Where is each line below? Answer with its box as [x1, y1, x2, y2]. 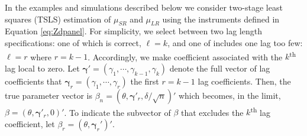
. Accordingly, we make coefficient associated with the [88, 50, 283, 63]
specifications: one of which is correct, [5, 36, 141, 48]
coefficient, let [5, 118, 55, 130]
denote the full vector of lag [169, 61, 270, 74]
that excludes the [180, 106, 244, 118]
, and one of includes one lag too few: [167, 36, 303, 48]
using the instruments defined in [162, 12, 280, 25]
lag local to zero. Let [5, 61, 80, 74]
